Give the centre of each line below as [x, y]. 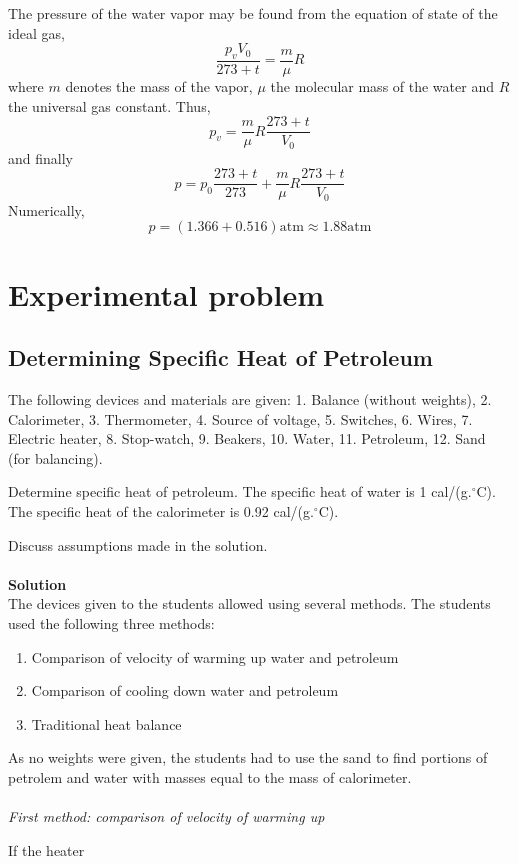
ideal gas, [36, 32]
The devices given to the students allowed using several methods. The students [249, 603]
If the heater [46, 849]
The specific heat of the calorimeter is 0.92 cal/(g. [161, 510]
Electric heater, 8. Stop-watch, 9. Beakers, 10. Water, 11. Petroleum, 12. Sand [247, 438]
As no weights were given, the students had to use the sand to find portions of [248, 757]
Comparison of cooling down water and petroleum [185, 690]
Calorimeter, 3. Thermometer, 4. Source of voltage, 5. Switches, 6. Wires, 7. [240, 418]
